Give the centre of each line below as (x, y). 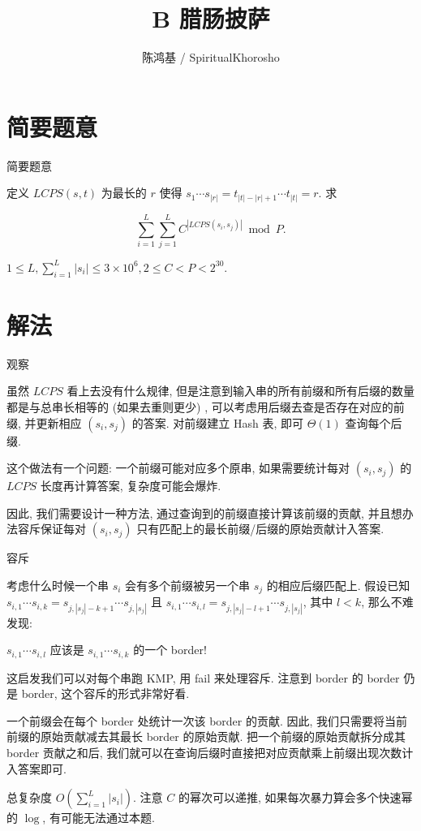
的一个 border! (170, 650)
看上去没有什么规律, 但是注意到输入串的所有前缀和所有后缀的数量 (241, 391)
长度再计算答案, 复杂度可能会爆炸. (131, 486)
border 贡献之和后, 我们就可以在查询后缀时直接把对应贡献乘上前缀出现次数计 (210, 753)
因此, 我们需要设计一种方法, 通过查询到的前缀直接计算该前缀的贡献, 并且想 (204, 512)
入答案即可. (37, 768)
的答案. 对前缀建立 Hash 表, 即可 (217, 422)
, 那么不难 (387, 602)
